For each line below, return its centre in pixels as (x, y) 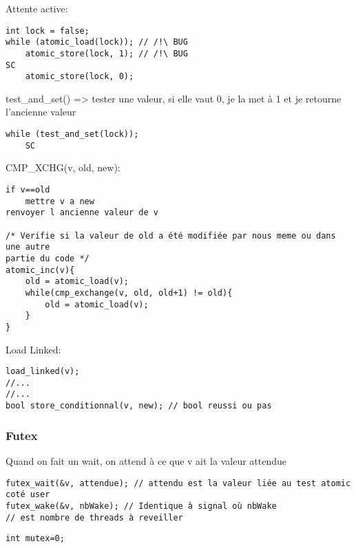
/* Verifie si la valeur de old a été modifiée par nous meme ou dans (171, 235)
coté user (28, 495)
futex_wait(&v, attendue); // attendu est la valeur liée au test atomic (178, 483)
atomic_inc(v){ (40, 270)
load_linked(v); (43, 372)
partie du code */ (48, 258)
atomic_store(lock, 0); (80, 77)
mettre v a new (60, 201)
